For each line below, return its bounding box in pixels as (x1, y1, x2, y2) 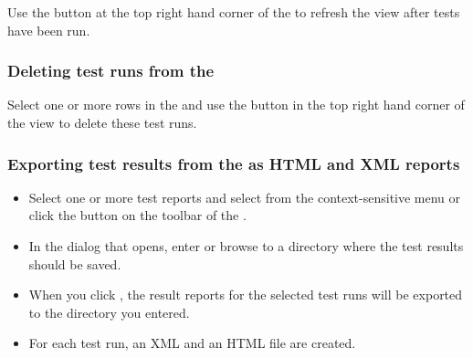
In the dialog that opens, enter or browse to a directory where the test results (28, 237, 464, 255)
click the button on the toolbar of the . (28, 205, 247, 225)
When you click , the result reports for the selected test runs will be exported (28, 285, 463, 304)
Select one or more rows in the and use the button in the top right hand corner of (7, 95, 465, 114)
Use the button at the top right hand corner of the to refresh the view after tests (7, 3, 460, 21)
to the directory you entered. (28, 302, 190, 321)
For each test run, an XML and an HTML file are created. (28, 333, 356, 353)
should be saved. (28, 254, 121, 273)
